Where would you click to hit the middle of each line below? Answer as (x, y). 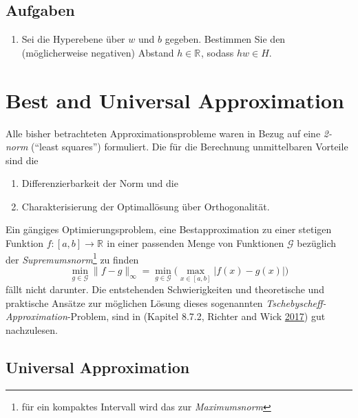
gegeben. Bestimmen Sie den (225, 39)
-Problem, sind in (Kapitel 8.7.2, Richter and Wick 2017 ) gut (196, 316)
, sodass (218, 52)
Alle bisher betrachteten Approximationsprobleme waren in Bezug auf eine (163, 133)
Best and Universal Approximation (175, 100)
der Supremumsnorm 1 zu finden (72, 258)
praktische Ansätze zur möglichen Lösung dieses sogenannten (134, 302)
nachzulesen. (32, 329)
